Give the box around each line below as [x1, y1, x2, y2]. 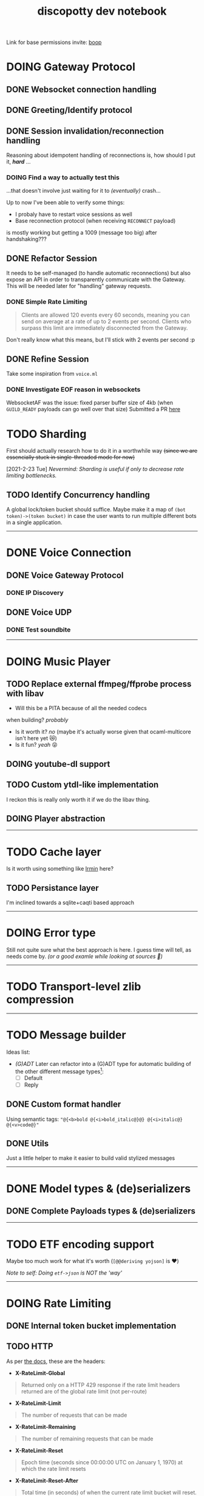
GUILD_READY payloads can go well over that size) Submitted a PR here [6, 406, 181, 413]
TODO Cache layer [6, 845, 101, 858]
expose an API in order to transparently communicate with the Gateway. [6, 276, 186, 283]
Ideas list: [6, 1048, 30, 1055]
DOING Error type [6, 926, 96, 940]
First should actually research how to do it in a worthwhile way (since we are [6, 447, 198, 455]
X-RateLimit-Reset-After [15, 1476, 79, 1484]
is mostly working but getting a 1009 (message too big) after [6, 229, 157, 236]
